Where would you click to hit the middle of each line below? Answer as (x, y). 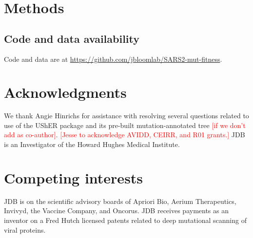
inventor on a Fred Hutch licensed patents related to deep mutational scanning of (125, 220)
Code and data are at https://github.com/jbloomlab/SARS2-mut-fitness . (113, 59)
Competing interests (74, 177)
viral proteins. (25, 229)
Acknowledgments (65, 92)
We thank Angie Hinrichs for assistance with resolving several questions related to (126, 116)
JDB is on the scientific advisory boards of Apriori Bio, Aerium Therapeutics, (120, 201)
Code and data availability (72, 38)
